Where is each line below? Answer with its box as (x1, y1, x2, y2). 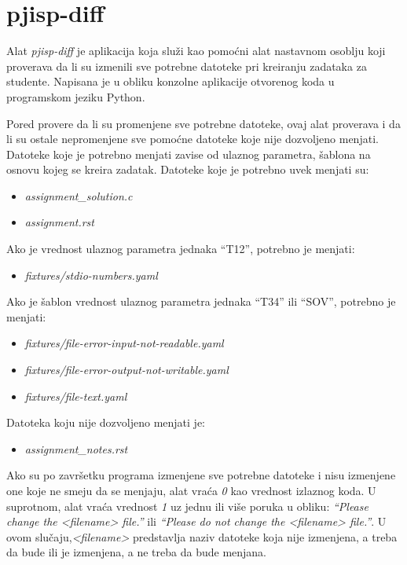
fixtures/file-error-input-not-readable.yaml (24, 335, 224, 351)
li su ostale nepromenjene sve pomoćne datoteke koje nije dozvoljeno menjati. (6, 130, 379, 147)
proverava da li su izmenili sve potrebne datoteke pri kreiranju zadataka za (6, 57, 367, 74)
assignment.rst (24, 214, 94, 230)
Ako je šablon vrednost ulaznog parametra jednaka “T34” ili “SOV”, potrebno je (6, 293, 396, 310)
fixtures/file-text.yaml (24, 387, 127, 404)
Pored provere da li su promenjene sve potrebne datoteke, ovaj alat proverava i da (6, 115, 401, 131)
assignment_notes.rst (24, 440, 128, 457)
